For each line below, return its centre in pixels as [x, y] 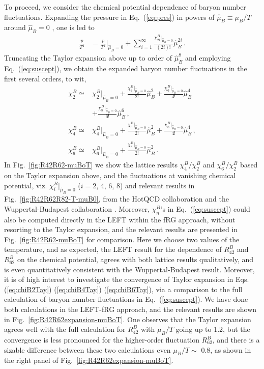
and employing [208, 58]
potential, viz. [26, 185]
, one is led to [73, 27]
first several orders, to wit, [45, 78]
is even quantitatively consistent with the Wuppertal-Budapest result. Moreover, [129, 269]
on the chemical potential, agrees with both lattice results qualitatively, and [135, 259]
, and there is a [236, 339]
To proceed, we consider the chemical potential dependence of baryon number [125, 7]
